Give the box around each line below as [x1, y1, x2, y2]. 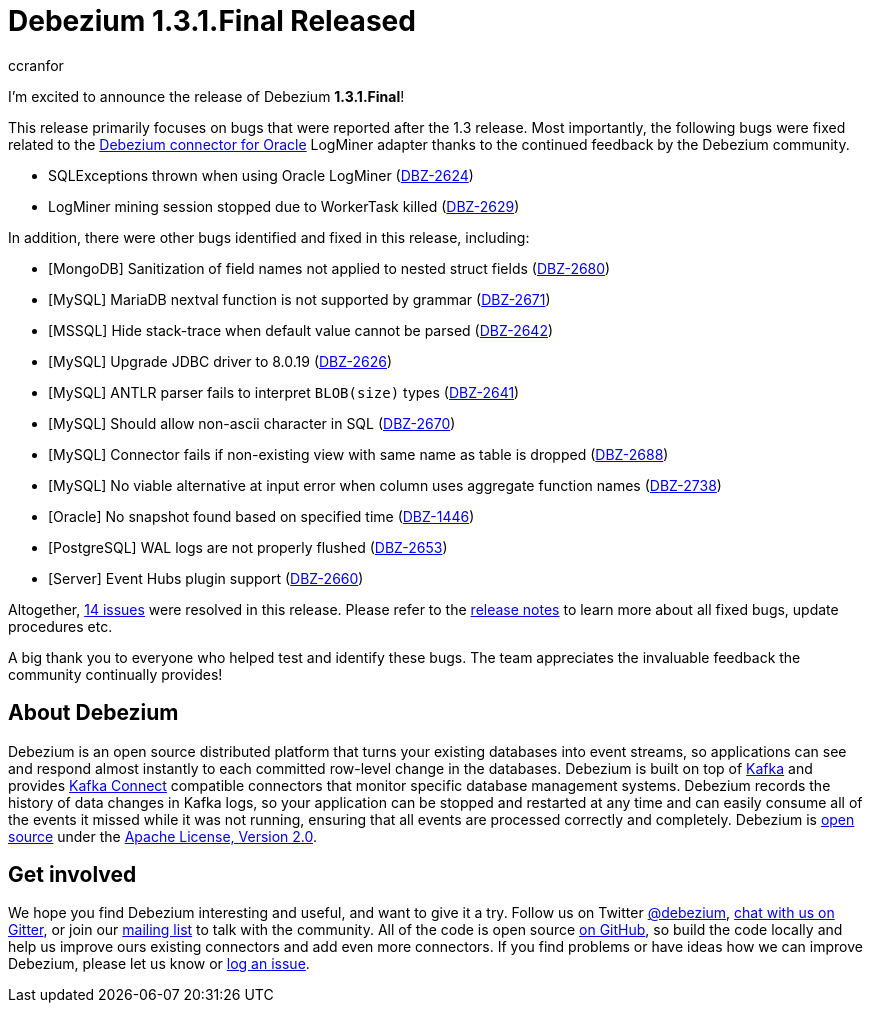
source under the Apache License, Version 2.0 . [8, 827, 318, 845]
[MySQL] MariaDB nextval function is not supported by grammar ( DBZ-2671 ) [48, 290, 551, 308]
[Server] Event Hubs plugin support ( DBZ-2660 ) [48, 569, 364, 587]
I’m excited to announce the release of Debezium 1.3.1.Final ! [8, 87, 405, 105]
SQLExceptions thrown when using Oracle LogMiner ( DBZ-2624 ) [48, 166, 474, 184]
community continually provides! [8, 665, 223, 683]
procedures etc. [8, 617, 113, 635]
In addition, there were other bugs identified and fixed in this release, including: [8, 228, 530, 246]
